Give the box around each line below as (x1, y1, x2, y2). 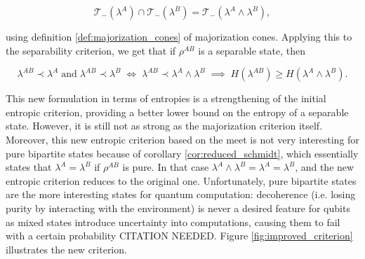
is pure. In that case (122, 160, 209, 174)
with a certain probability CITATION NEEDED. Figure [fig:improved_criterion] (6, 228, 353, 243)
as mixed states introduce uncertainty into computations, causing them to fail (6, 214, 340, 229)
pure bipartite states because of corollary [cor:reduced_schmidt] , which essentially (6, 146, 359, 160)
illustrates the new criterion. (6, 241, 127, 256)
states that (6, 160, 52, 174)
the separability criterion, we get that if (6, 43, 176, 57)
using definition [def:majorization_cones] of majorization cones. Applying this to (6, 29, 352, 43)
